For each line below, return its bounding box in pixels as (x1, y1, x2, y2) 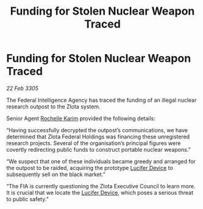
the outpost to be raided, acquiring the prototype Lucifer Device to (6, 164, 174, 171)
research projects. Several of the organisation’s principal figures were (6, 139, 181, 147)
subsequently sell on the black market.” (6, 171, 105, 178)
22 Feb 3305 (6, 84, 38, 92)
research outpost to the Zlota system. (6, 102, 101, 110)
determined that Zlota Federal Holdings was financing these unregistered (6, 133, 190, 140)
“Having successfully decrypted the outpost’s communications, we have (6, 126, 188, 133)
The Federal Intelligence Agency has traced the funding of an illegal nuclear (6, 96, 197, 104)
